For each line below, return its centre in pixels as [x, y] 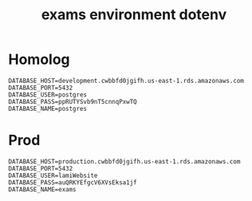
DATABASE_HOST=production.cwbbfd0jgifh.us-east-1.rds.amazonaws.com [124, 161]
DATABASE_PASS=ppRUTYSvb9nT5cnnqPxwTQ [73, 101]
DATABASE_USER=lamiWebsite [53, 175]
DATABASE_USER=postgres [48, 95]
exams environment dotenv [134, 15]
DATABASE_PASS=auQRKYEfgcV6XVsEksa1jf [73, 182]
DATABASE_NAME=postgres [48, 108]
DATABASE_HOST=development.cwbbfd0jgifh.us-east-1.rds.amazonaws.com [126, 81]
